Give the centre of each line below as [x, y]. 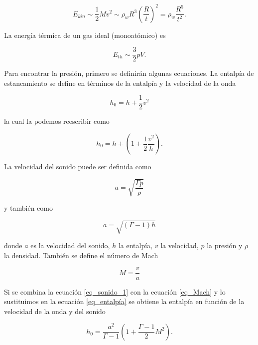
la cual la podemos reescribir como [57, 121]
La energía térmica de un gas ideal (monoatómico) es [85, 35]
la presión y [225, 245]
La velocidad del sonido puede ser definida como [78, 166]
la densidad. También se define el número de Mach [81, 255]
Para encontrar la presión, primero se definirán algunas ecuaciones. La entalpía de [129, 73]
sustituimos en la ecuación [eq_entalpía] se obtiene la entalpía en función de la [124, 301]
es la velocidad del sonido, [70, 245]
